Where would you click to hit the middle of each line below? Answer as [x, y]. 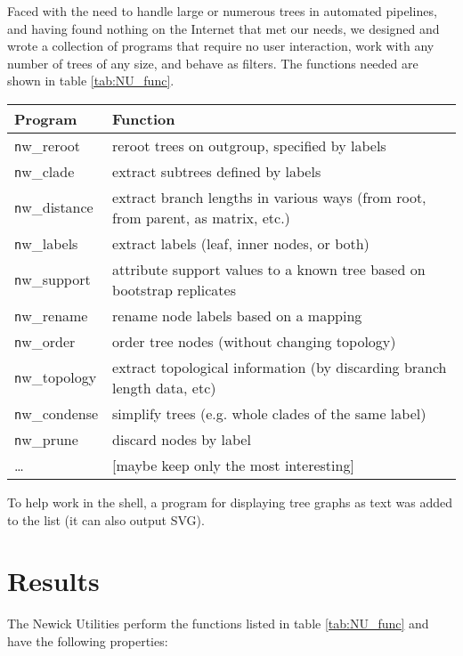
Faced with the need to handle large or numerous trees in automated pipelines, [222, 11]
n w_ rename [51, 315]
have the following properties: [88, 640]
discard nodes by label [182, 439]
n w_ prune [46, 439]
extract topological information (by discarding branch [280, 367]
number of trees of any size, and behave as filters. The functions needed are [213, 63]
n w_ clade [45, 171]
